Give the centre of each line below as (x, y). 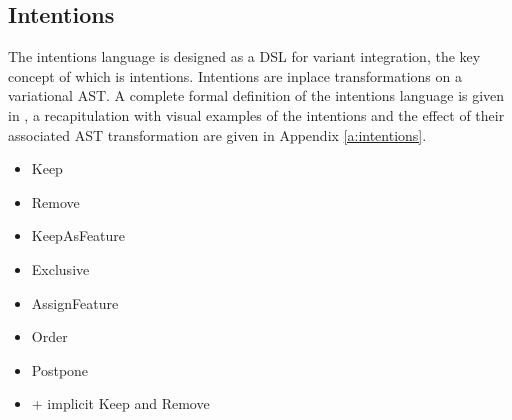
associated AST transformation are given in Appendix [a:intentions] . (217, 134)
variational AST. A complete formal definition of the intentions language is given (256, 95)
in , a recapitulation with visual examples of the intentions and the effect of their (256, 114)
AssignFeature (75, 302)
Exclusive (60, 268)
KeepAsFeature (78, 235)
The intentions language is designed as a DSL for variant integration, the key (244, 56)
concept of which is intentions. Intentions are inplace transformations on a (235, 75)
